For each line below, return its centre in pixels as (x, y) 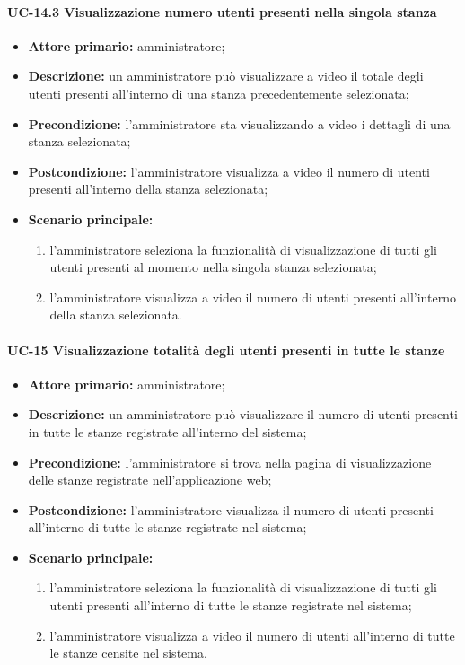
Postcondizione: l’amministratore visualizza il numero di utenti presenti (231, 509)
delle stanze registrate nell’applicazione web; (150, 480)
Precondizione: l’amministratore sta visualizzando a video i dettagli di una (239, 123)
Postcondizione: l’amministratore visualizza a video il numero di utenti (229, 171)
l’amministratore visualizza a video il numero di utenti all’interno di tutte (252, 635)
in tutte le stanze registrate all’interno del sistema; (167, 431)
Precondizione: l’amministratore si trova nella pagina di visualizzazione (230, 462)
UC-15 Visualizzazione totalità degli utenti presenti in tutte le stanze (226, 350)
